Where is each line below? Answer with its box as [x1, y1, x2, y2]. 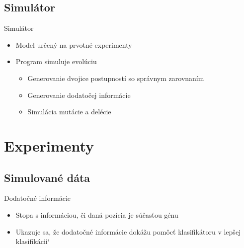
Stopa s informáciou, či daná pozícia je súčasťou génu [15, 209, 178, 220]
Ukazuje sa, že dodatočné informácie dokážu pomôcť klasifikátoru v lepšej [15, 226, 241, 237]
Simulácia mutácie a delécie [27, 106, 111, 117]
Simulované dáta [4, 169, 90, 185]
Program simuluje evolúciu [15, 56, 97, 67]
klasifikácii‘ [15, 236, 50, 247]
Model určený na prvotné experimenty [15, 39, 132, 50]
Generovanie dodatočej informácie [27, 89, 131, 100]
